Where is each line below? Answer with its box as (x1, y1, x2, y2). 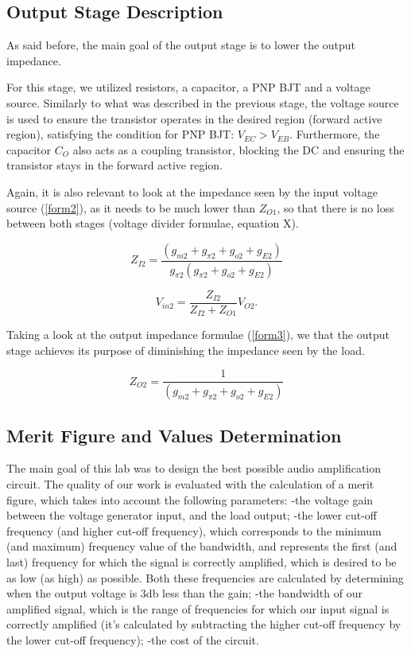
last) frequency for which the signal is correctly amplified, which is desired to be (6, 553, 397, 570)
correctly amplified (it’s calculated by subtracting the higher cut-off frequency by (6, 616, 401, 633)
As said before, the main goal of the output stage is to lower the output (6, 37, 356, 53)
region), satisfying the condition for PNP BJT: (6, 126, 235, 142)
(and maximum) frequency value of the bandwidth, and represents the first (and (6, 538, 397, 555)
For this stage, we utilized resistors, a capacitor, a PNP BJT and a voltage (6, 79, 370, 95)
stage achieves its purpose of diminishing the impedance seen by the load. (6, 341, 365, 358)
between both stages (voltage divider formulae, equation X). (6, 215, 299, 232)
